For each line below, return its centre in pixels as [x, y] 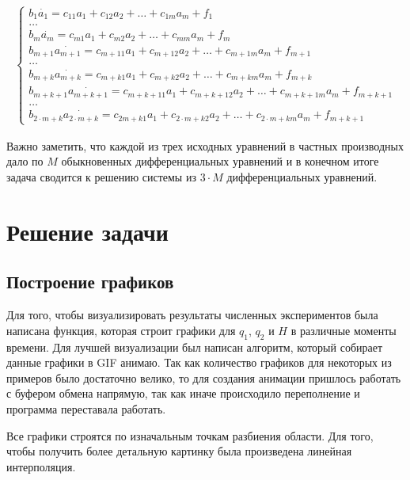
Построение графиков [90, 282]
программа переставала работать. [86, 408]
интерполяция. [41, 466]
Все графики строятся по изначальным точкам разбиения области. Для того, [190, 435]
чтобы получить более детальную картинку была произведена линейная [179, 451]
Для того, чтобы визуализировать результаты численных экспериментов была [192, 315]
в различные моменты [344, 330]
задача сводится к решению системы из [101, 177]
